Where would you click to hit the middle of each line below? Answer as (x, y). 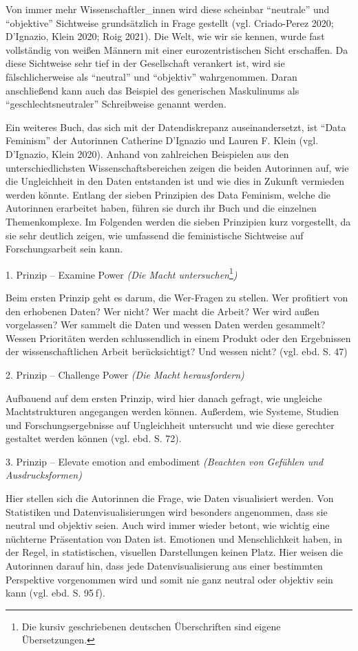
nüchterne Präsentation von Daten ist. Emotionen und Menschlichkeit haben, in (174, 538)
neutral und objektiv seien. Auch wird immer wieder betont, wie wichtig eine (168, 525)
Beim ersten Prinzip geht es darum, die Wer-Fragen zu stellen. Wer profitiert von (177, 297)
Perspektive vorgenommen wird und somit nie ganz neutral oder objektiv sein (169, 579)
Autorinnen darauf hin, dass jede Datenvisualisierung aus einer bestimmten (164, 566)
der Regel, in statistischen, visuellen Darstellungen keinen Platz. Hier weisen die (174, 552)
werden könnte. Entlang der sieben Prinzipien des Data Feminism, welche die (168, 194)
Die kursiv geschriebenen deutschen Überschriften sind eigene (151, 626)
